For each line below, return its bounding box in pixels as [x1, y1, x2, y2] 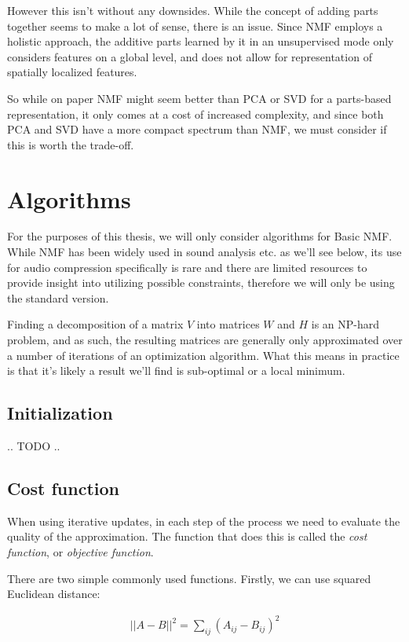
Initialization [7, 401, 113, 425]
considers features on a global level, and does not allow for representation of [7, 48, 372, 64]
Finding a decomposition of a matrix [7, 316, 184, 332]
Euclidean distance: [7, 585, 100, 602]
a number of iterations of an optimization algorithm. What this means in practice [7, 347, 400, 363]
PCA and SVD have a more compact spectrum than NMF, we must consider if [7, 121, 387, 138]
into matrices [196, 316, 260, 332]
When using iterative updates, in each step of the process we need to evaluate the [7, 512, 400, 529]
